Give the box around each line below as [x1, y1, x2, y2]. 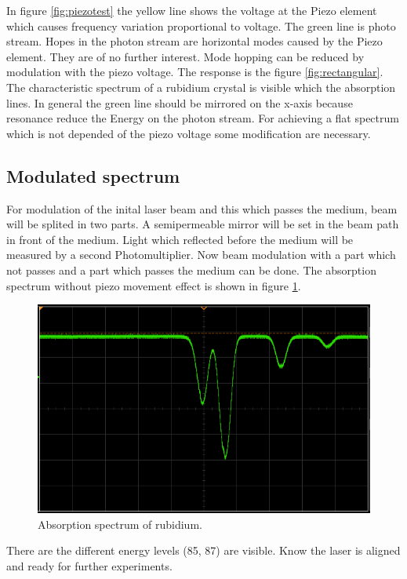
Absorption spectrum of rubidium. [38, 515, 202, 532]
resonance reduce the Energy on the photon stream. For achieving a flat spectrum [6, 110, 399, 126]
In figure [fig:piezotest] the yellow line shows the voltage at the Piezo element [6, 2, 377, 18]
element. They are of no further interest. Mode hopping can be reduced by [6, 48, 365, 64]
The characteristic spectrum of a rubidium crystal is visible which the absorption [6, 78, 396, 95]
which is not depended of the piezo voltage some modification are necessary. [6, 125, 371, 141]
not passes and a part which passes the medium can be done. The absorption [6, 261, 376, 278]
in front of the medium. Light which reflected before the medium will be [6, 231, 354, 247]
